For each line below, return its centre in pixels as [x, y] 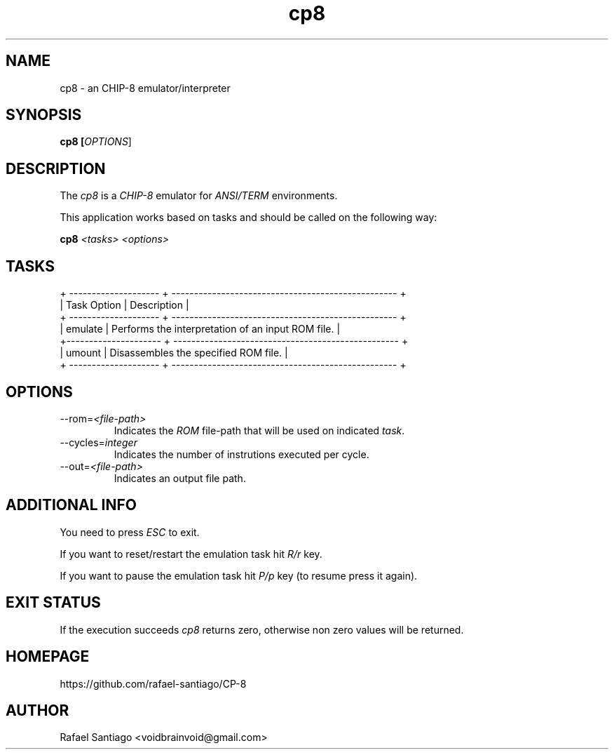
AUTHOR [37, 710]
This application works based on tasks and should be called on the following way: [248, 218]
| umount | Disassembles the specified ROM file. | [174, 353]
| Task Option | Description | [124, 305]
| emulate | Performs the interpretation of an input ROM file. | [200, 329]
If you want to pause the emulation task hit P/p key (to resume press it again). [239, 575]
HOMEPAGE [48, 657]
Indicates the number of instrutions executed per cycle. [241, 454]
